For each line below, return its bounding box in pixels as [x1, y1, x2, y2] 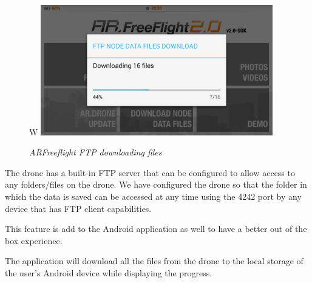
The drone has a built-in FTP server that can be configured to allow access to [5, 166, 295, 179]
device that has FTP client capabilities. [5, 202, 152, 214]
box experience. [5, 234, 63, 247]
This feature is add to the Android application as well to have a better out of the [5, 222, 307, 235]
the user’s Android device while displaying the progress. [5, 266, 212, 279]
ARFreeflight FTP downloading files [29, 146, 162, 159]
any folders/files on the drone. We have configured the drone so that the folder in [5, 178, 307, 191]
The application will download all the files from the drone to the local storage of [5, 254, 304, 267]
